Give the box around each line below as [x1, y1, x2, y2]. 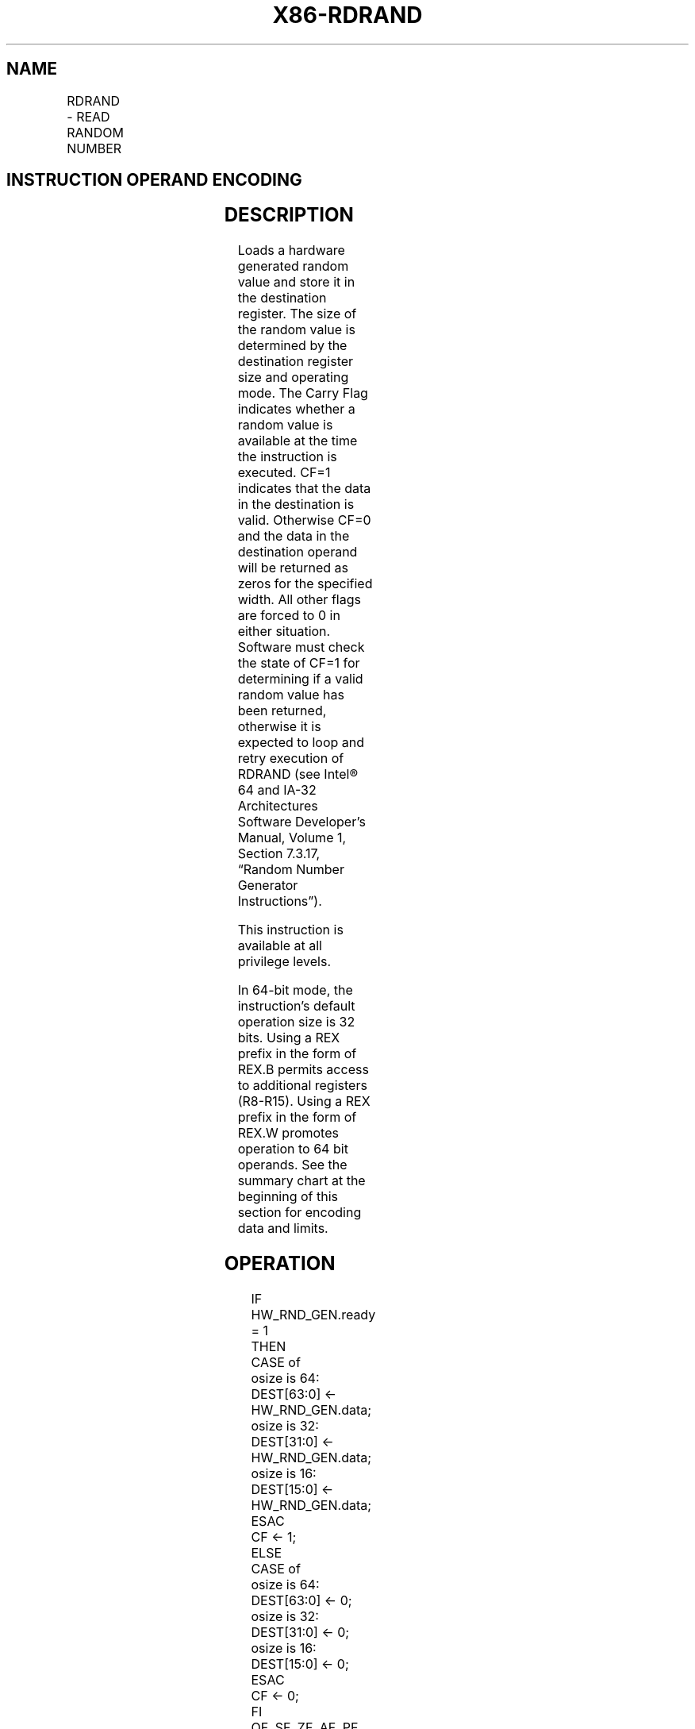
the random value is [237, 322, 355, 338]
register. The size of [237, 306, 357, 322]
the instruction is [237, 449, 337, 465]
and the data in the [237, 528, 350, 545]
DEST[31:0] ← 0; [251, 1624, 350, 1641]
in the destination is [237, 496, 355, 513]
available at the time [237, 433, 358, 449]
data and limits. [237, 1220, 328, 1237]
